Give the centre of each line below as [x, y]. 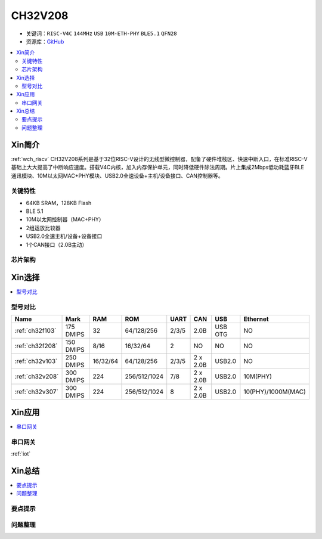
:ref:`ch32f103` [35, 331]
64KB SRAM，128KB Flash [59, 203]
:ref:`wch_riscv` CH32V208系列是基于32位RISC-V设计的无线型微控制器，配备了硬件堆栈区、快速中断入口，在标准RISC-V [159, 159]
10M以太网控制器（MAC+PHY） [65, 219]
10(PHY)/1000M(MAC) [275, 392]
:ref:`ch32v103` [36, 361]
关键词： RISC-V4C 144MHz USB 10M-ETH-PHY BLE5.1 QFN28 [101, 33]
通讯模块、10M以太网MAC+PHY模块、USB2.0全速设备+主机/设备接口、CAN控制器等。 [117, 175]
